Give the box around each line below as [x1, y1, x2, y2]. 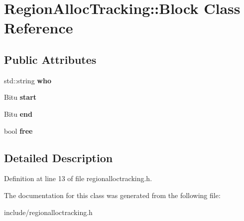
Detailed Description [4, 150, 113, 165]
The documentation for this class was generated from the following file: [4, 190, 221, 200]
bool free [4, 125, 33, 136]
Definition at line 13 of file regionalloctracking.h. [4, 173, 152, 184]
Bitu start [4, 92, 37, 102]
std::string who [4, 75, 51, 85]
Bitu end [4, 108, 32, 119]
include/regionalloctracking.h [4, 207, 93, 217]
